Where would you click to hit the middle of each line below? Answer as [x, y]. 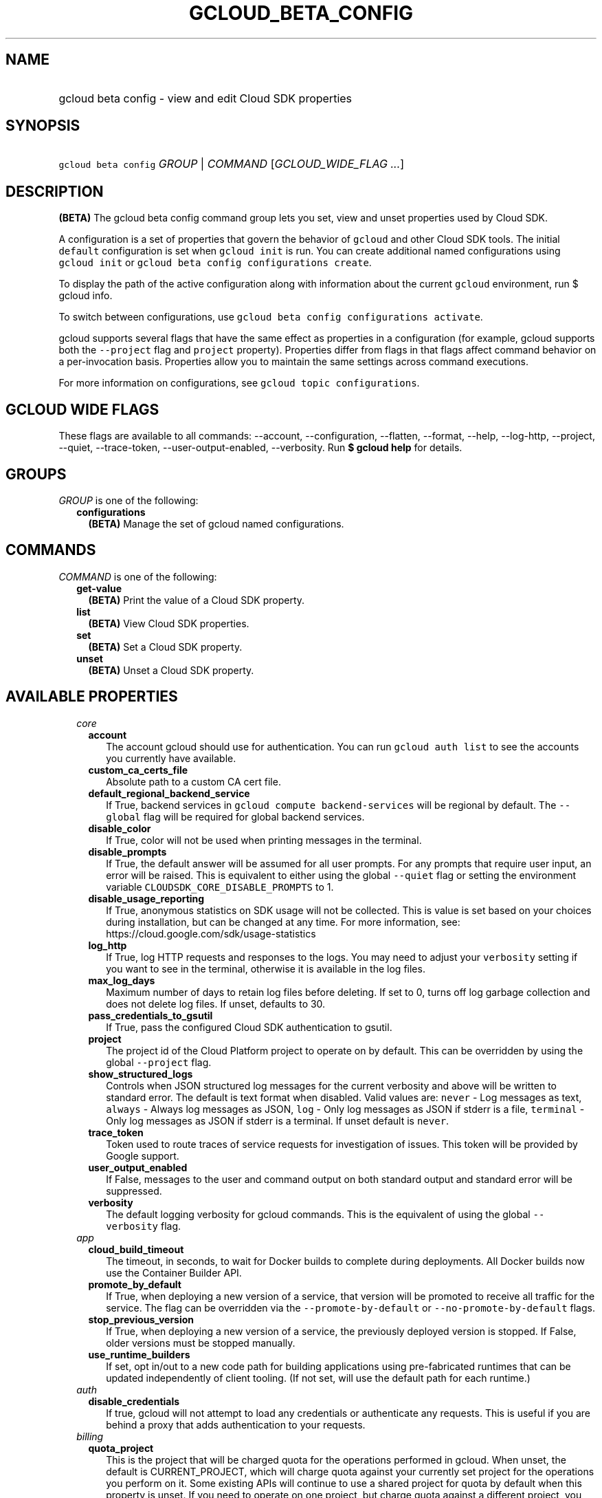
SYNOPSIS [43, 126]
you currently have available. [171, 758]
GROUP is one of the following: [129, 500]
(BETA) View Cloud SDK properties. [169, 623]
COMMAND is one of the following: [138, 576]
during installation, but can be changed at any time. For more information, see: [283, 922]
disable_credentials [134, 1401]
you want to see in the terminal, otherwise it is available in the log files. [266, 968]
